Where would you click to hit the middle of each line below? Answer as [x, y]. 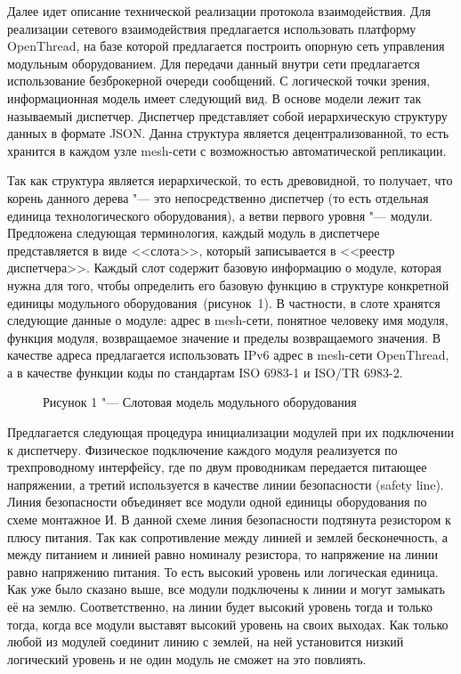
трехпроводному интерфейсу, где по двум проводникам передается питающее [217, 467]
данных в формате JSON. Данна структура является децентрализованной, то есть [228, 133]
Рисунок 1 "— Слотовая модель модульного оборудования [200, 402]
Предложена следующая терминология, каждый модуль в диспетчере [194, 233]
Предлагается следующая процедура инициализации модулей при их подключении [231, 432]
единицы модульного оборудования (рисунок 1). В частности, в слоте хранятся [224, 302]
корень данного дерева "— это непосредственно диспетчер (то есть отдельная [218, 197]
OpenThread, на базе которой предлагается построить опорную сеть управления [226, 46]
